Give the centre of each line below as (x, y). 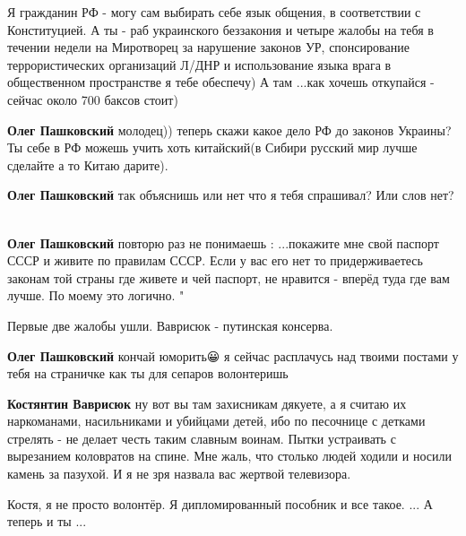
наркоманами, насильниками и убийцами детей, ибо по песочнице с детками (216, 421)
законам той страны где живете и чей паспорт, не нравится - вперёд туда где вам (229, 277)
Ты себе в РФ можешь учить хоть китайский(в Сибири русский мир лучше (212, 147)
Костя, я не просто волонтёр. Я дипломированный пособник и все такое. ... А (220, 503)
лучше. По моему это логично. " (96, 295)
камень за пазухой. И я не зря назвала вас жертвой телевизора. (179, 474)
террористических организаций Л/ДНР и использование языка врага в (199, 64)
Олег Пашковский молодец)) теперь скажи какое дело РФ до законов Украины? (229, 130)
